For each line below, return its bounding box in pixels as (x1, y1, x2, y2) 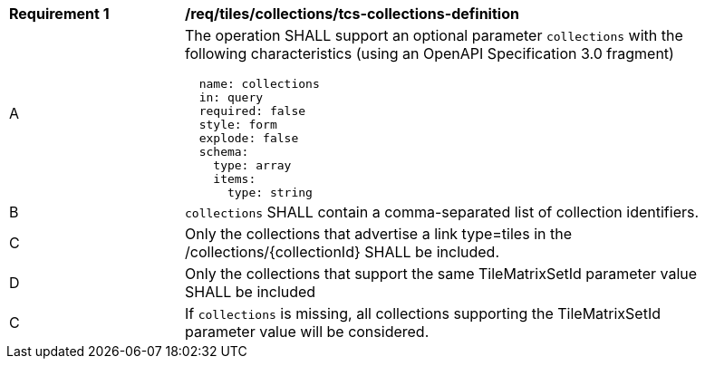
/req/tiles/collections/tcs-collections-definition (185, 5, 519, 23)
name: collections (198, 77, 320, 91)
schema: (198, 145, 249, 159)
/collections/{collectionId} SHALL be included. (185, 243, 499, 261)
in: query (198, 91, 264, 104)
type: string (227, 186, 313, 199)
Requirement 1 (9, 5, 110, 23)
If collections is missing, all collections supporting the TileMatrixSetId (185, 304, 662, 323)
